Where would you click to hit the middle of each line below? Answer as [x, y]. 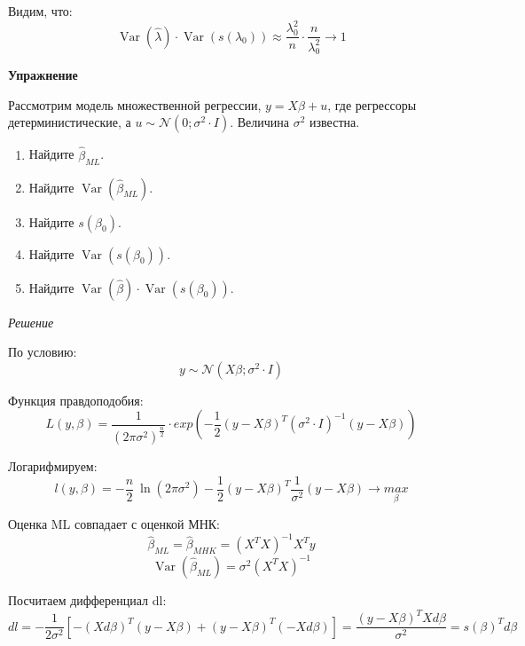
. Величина [260, 122]
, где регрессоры [372, 104]
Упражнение [43, 75]
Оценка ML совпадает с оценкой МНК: [114, 524]
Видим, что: [40, 11]
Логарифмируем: [53, 466]
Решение [31, 322]
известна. [335, 122]
